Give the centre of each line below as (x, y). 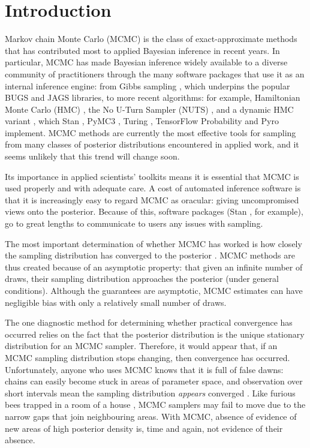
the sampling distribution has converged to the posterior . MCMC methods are (150, 255)
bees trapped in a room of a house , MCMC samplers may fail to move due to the (155, 405)
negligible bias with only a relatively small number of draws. (116, 302)
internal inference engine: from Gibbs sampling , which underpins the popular (148, 85)
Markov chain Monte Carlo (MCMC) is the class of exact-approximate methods (151, 39)
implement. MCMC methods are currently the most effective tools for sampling (151, 132)
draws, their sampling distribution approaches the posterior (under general (142, 279)
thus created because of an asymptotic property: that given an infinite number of (154, 267)
